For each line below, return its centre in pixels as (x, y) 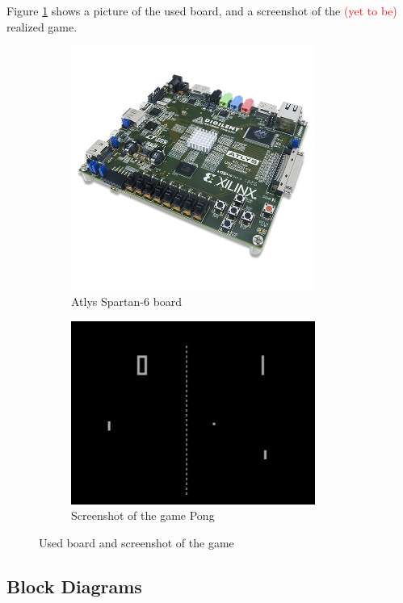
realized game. (42, 26)
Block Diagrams (74, 586)
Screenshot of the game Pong (143, 515)
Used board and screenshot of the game (136, 542)
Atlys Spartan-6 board (127, 301)
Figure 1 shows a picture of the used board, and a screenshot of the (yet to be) (202, 10)
